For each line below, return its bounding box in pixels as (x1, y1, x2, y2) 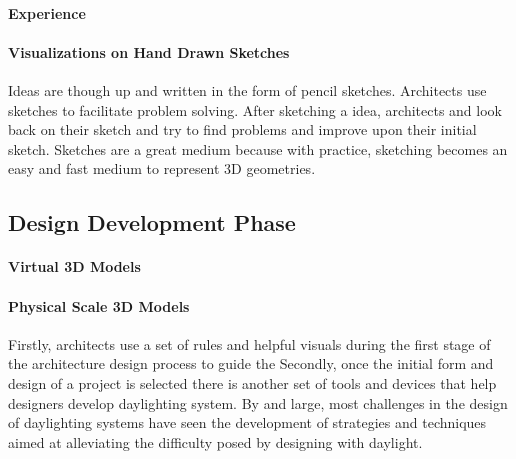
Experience (8, 2, 86, 23)
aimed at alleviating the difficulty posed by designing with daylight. (8, 431, 423, 452)
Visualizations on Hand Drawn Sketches (8, 41, 290, 62)
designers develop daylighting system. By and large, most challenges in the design (8, 392, 508, 413)
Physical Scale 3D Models (8, 295, 190, 316)
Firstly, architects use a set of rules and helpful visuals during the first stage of (8, 333, 491, 354)
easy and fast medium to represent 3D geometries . (8, 158, 316, 179)
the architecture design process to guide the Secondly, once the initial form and (8, 353, 494, 374)
